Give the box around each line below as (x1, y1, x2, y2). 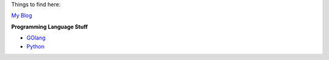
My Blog (11, 12, 33, 19)
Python (26, 42, 45, 50)
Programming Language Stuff (11, 23, 88, 30)
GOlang (26, 34, 46, 42)
